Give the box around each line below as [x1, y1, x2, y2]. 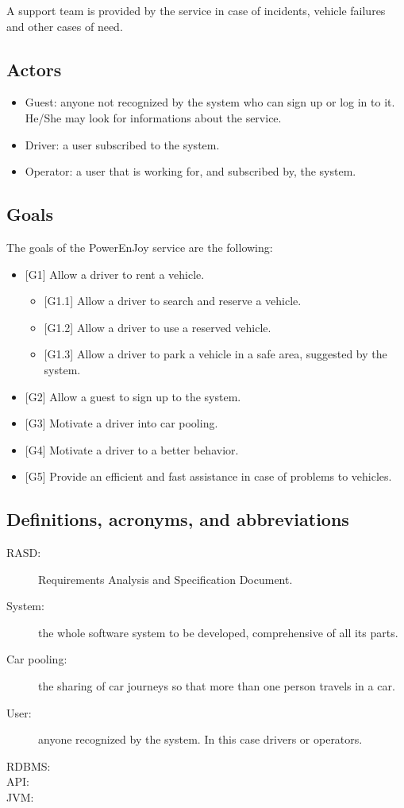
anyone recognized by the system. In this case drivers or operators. [38, 731, 363, 748]
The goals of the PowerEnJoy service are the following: [6, 238, 273, 255]
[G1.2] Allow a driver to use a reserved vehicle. [44, 319, 271, 335]
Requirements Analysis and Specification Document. [38, 570, 293, 587]
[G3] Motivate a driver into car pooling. [25, 415, 218, 431]
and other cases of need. [6, 17, 123, 34]
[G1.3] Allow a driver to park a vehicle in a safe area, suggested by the [44, 346, 387, 362]
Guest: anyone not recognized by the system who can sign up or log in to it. [25, 94, 395, 110]
